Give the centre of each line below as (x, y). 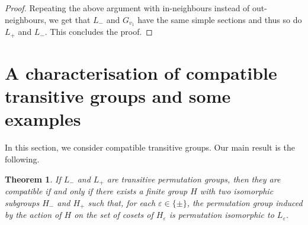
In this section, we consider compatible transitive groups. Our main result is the (150, 147)
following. (22, 159)
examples (43, 119)
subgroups (22, 202)
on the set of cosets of (114, 215)
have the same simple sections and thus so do (220, 19)
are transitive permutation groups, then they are (194, 179)
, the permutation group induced (245, 202)
